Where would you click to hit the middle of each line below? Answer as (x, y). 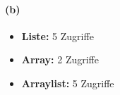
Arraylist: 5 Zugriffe (68, 83)
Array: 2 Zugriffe (60, 59)
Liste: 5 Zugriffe (58, 36)
